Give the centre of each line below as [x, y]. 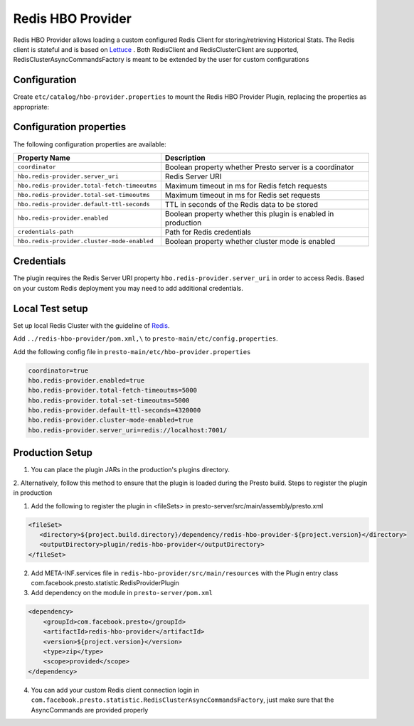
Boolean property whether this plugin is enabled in [249, 213]
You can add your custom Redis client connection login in [115, 690]
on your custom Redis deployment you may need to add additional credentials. [128, 288]
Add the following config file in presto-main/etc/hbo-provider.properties [132, 351]
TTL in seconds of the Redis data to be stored [241, 204]
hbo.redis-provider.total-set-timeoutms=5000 [109, 400]
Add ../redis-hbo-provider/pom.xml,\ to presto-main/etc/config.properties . [145, 338]
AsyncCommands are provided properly [90, 710]
